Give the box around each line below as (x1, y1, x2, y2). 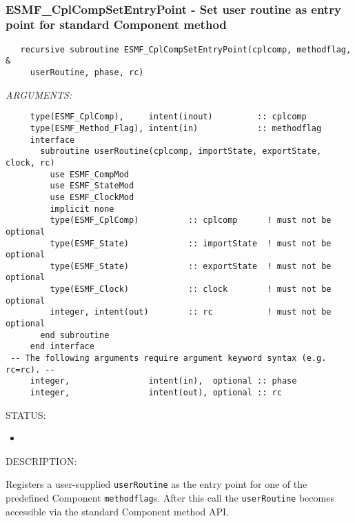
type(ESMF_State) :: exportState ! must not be (50, 261, 332, 271)
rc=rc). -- (6, 364, 55, 375)
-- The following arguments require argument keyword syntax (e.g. (10, 353, 327, 364)
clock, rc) (6, 157, 55, 168)
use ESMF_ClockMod (50, 192, 134, 202)
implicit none (50, 204, 114, 214)
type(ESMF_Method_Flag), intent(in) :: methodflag (30, 123, 322, 133)
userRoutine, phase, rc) (30, 68, 144, 78)
